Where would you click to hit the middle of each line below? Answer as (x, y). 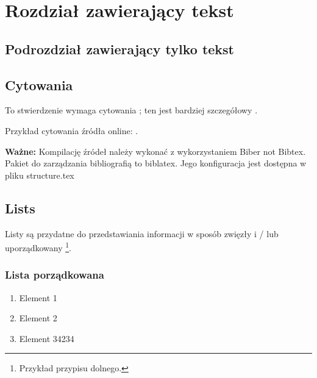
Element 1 (38, 297)
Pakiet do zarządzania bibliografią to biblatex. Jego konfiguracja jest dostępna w (156, 163)
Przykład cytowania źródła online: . (72, 130)
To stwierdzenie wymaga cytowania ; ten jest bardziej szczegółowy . (131, 110)
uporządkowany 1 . (38, 247)
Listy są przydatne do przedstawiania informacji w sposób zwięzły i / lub (142, 233)
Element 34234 (47, 338)
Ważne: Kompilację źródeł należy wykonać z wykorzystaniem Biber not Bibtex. (155, 151)
